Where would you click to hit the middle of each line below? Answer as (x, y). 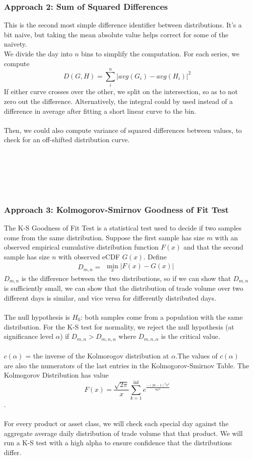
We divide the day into (38, 53)
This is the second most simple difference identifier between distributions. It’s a (123, 25)
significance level (29, 336)
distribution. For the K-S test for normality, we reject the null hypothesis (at (119, 326)
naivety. (16, 44)
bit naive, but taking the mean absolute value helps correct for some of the (116, 34)
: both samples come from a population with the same (161, 317)
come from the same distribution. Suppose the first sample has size (104, 237)
